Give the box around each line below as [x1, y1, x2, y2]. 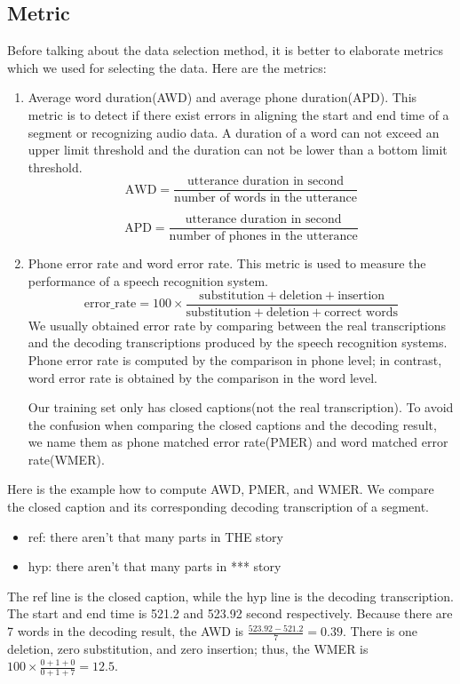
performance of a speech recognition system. [28, 272, 269, 290]
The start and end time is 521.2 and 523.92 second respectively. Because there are [7, 604, 453, 623]
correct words [324, 306, 398, 319]
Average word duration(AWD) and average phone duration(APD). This [28, 88, 417, 107]
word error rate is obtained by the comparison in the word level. [28, 368, 377, 386]
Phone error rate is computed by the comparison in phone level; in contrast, [28, 350, 442, 369]
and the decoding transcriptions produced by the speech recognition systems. [28, 333, 448, 352]
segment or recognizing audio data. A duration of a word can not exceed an [28, 123, 440, 141]
